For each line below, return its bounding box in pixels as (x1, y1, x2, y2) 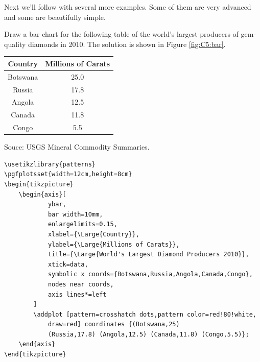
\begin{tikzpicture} (4, 180, 74, 188)
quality (4, 38, 26, 49)
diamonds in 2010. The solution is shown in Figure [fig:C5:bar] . (28, 38, 226, 49)
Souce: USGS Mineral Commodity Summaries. (4, 141, 150, 152)
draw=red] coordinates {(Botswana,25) (48, 321, 180, 328)
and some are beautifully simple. (4, 11, 106, 22)
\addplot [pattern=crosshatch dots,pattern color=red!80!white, (33, 310, 256, 318)
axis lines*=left (48, 291, 107, 298)
